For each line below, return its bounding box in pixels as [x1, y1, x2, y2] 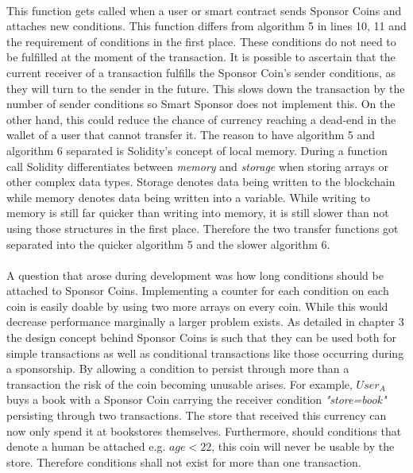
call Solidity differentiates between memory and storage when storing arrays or [6, 157, 388, 174]
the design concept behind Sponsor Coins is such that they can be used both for [6, 329, 396, 346]
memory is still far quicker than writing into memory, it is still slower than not [6, 204, 389, 221]
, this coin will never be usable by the [211, 438, 395, 455]
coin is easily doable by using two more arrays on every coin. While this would [6, 297, 388, 314]
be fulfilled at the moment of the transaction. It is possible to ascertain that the [6, 48, 396, 65]
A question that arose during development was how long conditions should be [6, 266, 384, 283]
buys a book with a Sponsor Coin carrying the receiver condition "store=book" [6, 391, 387, 408]
